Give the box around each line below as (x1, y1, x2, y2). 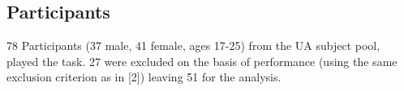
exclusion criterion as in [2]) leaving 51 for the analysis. (6, 68, 282, 85)
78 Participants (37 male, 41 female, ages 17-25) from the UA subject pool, (6, 37, 380, 54)
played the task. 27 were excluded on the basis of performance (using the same (6, 52, 398, 69)
